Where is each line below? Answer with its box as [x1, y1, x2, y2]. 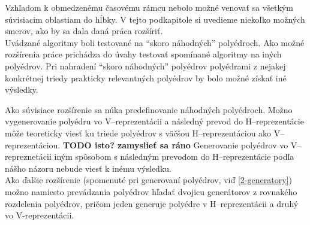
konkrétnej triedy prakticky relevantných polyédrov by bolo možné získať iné [5, 71, 287, 84]
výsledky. [5, 83, 38, 96]
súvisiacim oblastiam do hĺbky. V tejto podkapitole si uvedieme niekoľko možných [5, 13, 305, 25]
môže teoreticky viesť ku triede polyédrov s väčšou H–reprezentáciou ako [5, 126, 272, 139]
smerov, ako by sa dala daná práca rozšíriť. [5, 25, 163, 37]
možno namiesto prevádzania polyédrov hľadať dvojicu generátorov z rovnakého [5, 185, 297, 197]
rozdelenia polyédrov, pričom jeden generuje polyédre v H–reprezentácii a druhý [5, 197, 299, 209]
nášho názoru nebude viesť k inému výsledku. [5, 162, 171, 174]
